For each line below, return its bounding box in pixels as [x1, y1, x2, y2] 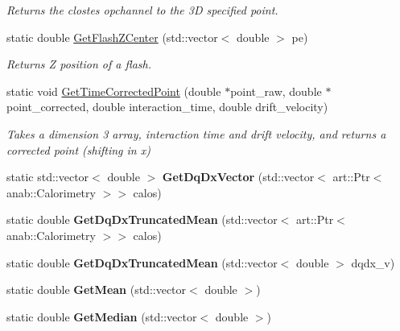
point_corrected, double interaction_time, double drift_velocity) [6, 98, 328, 115]
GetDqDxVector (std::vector [162, 168, 315, 185]
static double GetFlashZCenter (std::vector [6, 28, 218, 45]
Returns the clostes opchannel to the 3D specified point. [6, 2, 278, 18]
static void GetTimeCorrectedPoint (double [6, 82, 221, 99]
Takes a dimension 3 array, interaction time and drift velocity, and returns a [6, 125, 386, 142]
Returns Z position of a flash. [6, 56, 151, 72]
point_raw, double [230, 82, 322, 99]
